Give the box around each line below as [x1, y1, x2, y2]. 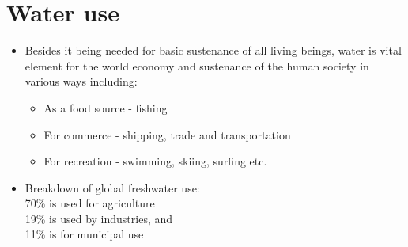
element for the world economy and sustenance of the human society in [25, 57, 369, 74]
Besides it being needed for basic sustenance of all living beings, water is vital [25, 42, 402, 59]
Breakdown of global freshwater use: [25, 179, 200, 196]
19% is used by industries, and [25, 210, 173, 226]
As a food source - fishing [43, 99, 168, 116]
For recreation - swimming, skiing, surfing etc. [43, 153, 267, 169]
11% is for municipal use [25, 226, 144, 242]
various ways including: [25, 73, 138, 89]
